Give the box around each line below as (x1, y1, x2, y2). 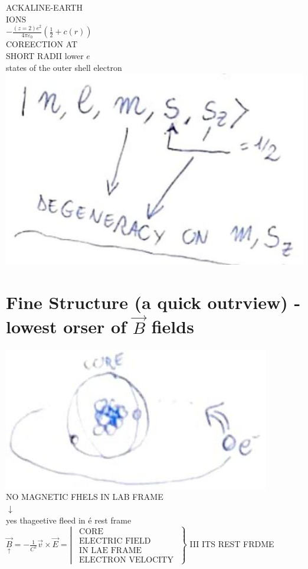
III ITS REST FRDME (189, 538, 274, 550)
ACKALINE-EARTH (6, 1, 83, 13)
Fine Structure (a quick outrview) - (6, 290, 301, 314)
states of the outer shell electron (6, 61, 122, 73)
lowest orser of (6, 314, 126, 339)
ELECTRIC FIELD (79, 537, 151, 545)
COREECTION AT (6, 38, 78, 50)
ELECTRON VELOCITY (79, 555, 173, 564)
